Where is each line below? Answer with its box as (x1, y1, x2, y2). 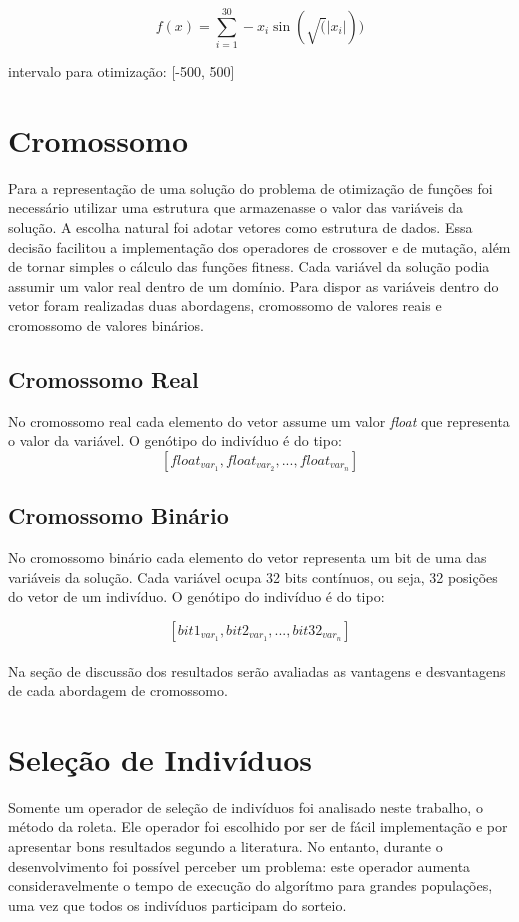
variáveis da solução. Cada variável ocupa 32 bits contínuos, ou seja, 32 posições (8, 566, 498, 587)
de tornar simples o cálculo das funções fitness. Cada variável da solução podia (8, 256, 490, 277)
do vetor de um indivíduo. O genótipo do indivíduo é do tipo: (8, 586, 385, 607)
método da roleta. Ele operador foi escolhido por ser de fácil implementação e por (8, 816, 508, 837)
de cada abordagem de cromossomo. (8, 680, 228, 701)
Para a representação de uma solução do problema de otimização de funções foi (8, 177, 493, 198)
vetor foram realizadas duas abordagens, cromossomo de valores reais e (8, 295, 442, 316)
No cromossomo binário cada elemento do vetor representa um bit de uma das (8, 547, 487, 568)
